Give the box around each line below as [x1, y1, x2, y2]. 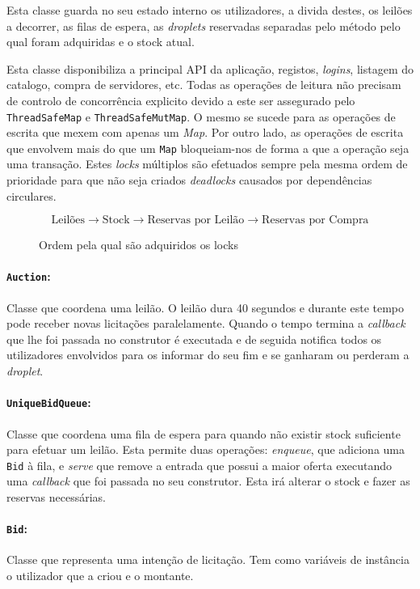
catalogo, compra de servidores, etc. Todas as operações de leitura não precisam [6, 76, 401, 93]
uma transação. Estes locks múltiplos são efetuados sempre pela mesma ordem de [6, 155, 408, 172]
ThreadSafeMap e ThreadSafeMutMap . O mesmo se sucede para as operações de [6, 108, 396, 125]
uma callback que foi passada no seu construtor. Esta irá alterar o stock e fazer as [6, 472, 410, 489]
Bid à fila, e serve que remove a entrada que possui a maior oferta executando [6, 456, 393, 473]
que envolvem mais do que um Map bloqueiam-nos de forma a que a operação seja [6, 139, 409, 156]
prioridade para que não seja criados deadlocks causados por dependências [6, 172, 372, 189]
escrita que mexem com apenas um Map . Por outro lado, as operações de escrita [6, 124, 404, 141]
